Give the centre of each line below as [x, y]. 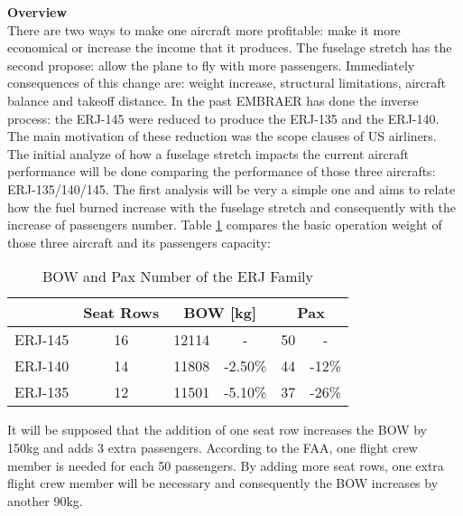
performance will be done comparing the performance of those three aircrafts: [222, 171]
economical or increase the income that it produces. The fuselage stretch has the [230, 47]
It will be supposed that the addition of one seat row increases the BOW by [217, 430]
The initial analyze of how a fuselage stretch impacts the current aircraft [208, 153]
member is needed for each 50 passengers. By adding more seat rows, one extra [226, 465]
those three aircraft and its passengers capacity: [139, 242]
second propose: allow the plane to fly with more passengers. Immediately [211, 65]
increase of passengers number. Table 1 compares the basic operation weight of [225, 225]
